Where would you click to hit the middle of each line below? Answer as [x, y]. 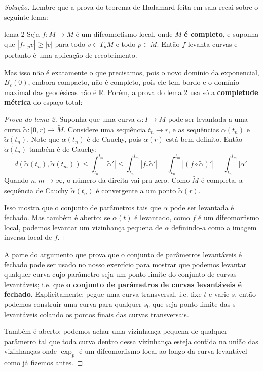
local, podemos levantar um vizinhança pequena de [83, 227]
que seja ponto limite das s [194, 304]
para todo [70, 44]
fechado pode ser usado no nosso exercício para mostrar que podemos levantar [125, 264]
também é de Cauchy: [63, 149]
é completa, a [222, 180]
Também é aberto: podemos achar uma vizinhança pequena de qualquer [116, 331]
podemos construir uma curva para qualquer [73, 304]
